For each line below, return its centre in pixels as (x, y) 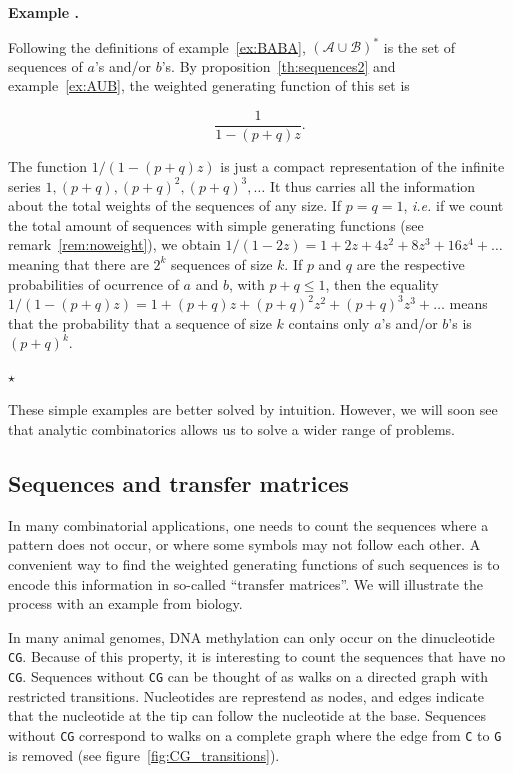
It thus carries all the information (372, 185)
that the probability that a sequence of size (140, 322)
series (24, 185)
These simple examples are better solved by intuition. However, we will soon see (253, 409)
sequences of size (222, 263)
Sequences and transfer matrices (178, 483)
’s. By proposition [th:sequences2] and (278, 65)
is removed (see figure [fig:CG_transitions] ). (144, 754)
